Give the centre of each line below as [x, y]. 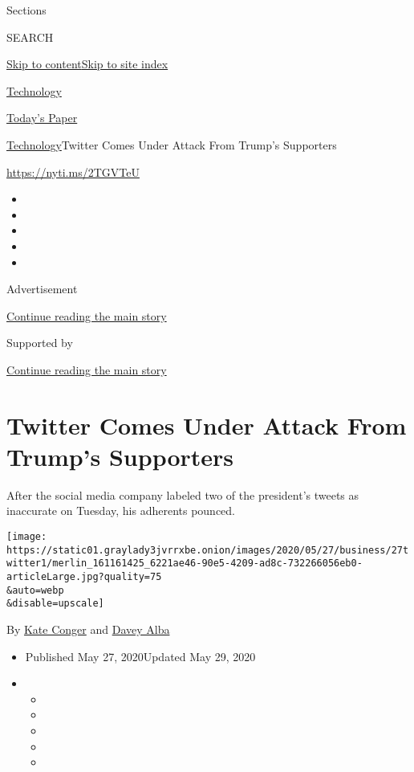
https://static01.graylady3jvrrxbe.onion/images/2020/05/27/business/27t [208, 550]
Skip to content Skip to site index [87, 64]
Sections [26, 10]
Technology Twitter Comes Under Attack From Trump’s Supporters [172, 144]
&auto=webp [35, 590]
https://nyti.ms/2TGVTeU [73, 172]
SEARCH [30, 37]
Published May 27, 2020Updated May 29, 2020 [140, 656]
